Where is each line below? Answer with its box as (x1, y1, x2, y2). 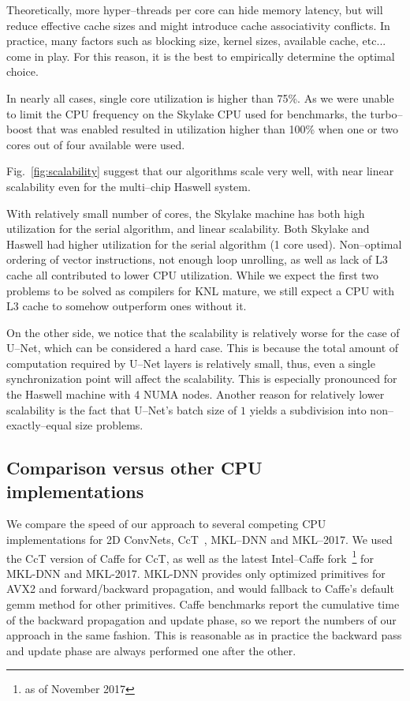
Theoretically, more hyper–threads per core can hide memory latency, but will (6, 2, 383, 17)
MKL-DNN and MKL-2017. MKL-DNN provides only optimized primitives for (6, 564, 386, 581)
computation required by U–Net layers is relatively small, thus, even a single (6, 354, 375, 371)
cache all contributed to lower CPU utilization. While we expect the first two (6, 266, 379, 283)
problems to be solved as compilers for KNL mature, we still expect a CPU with (6, 282, 395, 298)
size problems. (75, 417, 143, 433)
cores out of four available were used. (6, 136, 185, 152)
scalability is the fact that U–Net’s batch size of (6, 401, 237, 418)
